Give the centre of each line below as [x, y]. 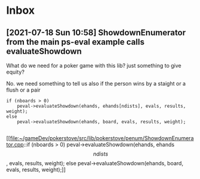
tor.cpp [15, 145]
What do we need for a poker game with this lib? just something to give [94, 66]
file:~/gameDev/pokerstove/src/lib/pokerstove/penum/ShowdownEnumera [102, 138]
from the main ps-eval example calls [75, 42]
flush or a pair [23, 90]
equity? [16, 72]
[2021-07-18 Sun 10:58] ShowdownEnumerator [96, 33]
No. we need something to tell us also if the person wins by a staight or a [96, 84]
